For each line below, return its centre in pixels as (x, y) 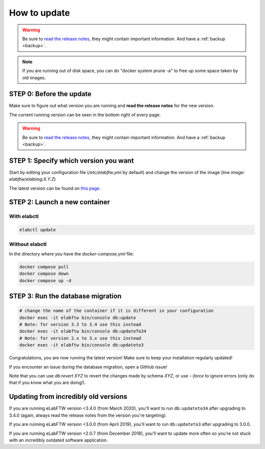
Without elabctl (28, 244)
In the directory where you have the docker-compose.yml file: (72, 254)
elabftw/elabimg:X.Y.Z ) (32, 179)
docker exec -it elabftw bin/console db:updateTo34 (83, 331)
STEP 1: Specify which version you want (72, 161)
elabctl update (38, 230)
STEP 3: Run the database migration (65, 296)
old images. (34, 77)
